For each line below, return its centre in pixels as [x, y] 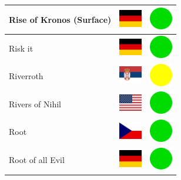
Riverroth [26, 76]
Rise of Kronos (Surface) [60, 19]
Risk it [21, 48]
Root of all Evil [37, 160]
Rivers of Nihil [35, 103]
